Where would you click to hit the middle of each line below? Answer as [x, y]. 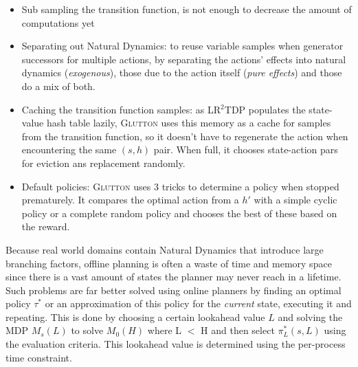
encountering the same [69, 149]
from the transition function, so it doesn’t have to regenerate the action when [185, 136]
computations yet [58, 22]
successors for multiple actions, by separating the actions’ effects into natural [184, 59]
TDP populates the [265, 109]
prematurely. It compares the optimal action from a [130, 200]
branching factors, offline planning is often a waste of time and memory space [169, 263]
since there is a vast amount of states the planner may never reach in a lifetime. [174, 277]
